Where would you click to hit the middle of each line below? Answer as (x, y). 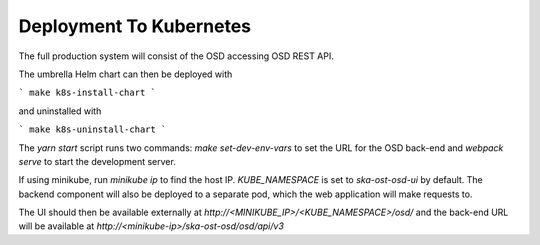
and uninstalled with (60, 111)
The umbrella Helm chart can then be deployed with (125, 74)
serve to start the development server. (97, 161)
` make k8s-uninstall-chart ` (92, 129)
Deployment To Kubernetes (135, 26)
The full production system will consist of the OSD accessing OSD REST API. (176, 56)
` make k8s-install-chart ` (87, 93)
